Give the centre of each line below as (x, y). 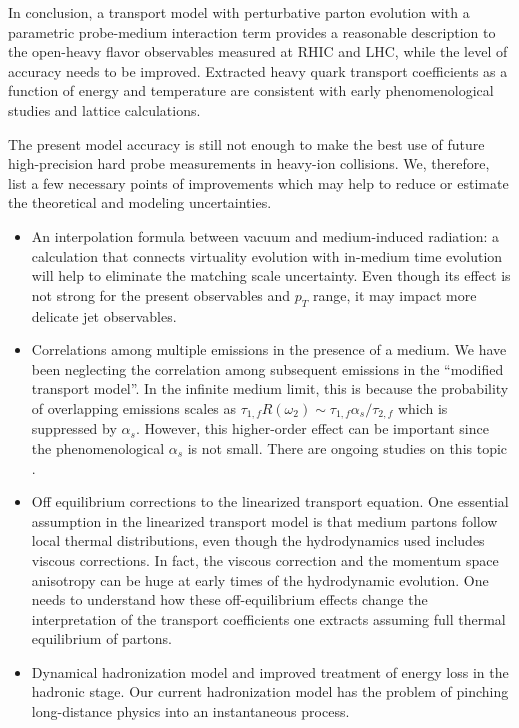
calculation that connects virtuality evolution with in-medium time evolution (267, 255)
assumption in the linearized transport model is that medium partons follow (264, 520)
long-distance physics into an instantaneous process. (190, 711)
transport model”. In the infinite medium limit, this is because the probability (270, 388)
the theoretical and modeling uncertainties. (140, 202)
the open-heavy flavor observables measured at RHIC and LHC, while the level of (258, 51)
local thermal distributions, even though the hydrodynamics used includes (258, 540)
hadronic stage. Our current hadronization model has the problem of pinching (270, 691)
